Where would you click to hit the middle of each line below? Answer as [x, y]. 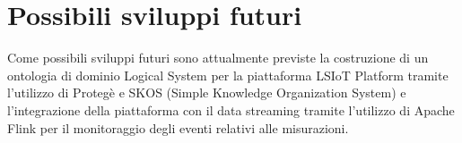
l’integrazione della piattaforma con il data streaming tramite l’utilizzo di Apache [231, 109]
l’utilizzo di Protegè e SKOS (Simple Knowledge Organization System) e [207, 93]
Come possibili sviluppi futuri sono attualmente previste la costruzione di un [218, 58]
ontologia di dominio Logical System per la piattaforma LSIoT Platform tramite [228, 75]
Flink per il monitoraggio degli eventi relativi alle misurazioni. [178, 127]
